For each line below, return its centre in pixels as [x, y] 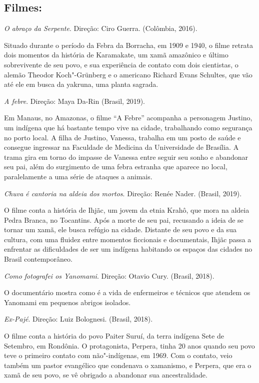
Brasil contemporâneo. [38, 259]
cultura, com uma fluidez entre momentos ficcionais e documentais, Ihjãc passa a [128, 239]
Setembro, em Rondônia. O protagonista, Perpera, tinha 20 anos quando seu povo [129, 345]
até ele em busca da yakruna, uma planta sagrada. [81, 84]
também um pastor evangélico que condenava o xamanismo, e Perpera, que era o [128, 365]
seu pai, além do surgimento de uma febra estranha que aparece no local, [116, 167]
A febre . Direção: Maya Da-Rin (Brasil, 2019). [74, 101]
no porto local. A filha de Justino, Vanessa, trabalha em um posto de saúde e [122, 137]
